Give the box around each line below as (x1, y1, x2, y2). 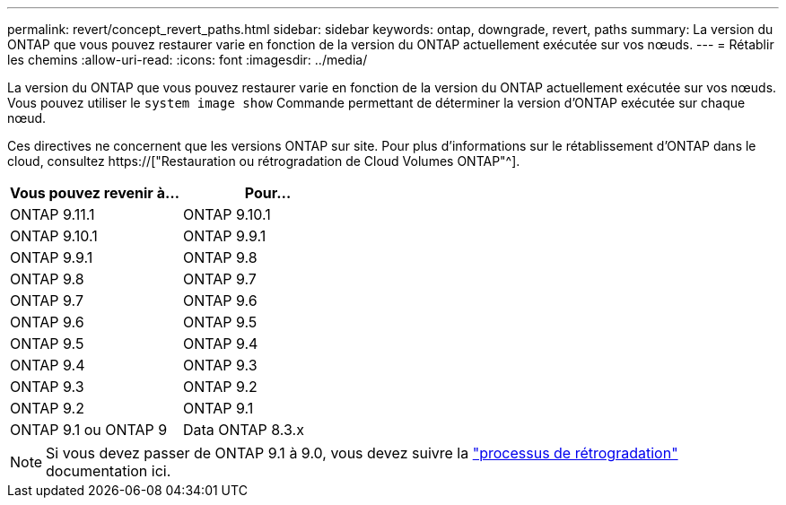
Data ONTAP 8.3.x (182, 421, 304, 439)
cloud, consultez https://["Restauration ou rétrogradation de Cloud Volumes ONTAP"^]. (7, 153, 520, 169)
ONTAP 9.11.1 (10, 205, 95, 223)
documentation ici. (46, 462, 171, 480)
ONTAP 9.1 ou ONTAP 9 (10, 421, 168, 439)
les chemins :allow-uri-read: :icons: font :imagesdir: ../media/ (7, 52, 368, 67)
